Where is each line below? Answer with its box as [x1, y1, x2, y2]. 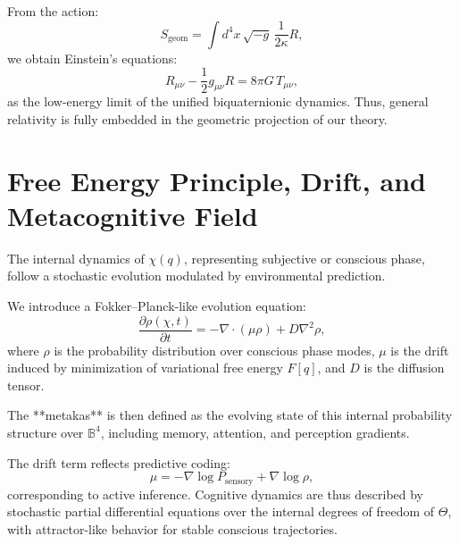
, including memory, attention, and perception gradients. [100, 423, 410, 441]
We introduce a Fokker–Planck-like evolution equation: [7, 296, 306, 314]
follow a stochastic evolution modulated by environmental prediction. [7, 266, 386, 285]
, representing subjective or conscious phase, [183, 248, 425, 267]
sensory [225, 476, 254, 486]
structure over [7, 423, 84, 441]
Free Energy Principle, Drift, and [7, 162, 426, 198]
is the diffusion [363, 358, 445, 377]
